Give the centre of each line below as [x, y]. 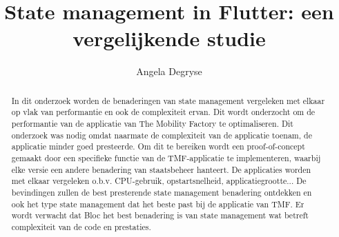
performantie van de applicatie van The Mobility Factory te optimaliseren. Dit [152, 124]
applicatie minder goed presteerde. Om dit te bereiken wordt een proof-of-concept [158, 146]
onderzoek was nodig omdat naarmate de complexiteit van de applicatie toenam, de [162, 135]
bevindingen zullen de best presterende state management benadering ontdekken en [162, 192]
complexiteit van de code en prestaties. [81, 226]
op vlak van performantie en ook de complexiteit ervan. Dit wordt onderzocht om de [163, 112]
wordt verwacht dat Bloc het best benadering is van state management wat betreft [160, 215]
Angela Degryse [169, 71]
